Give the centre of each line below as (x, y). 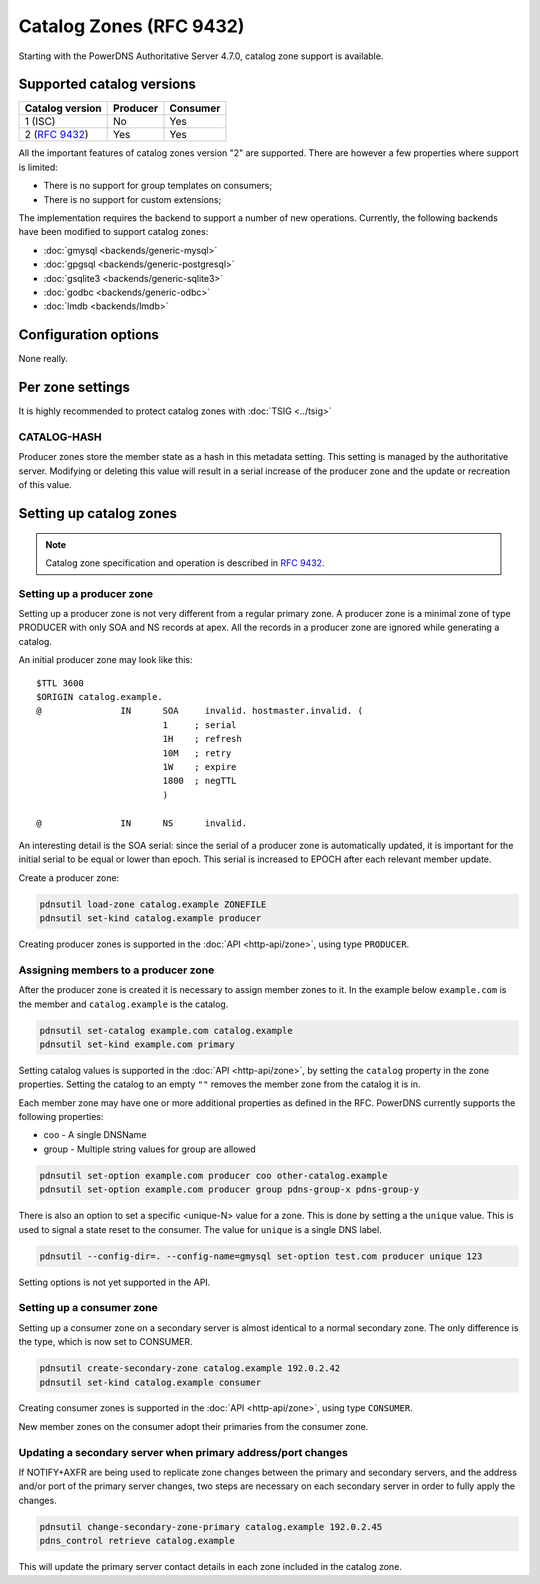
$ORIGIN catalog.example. (100, 696)
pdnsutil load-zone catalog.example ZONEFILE (153, 904)
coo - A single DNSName (95, 1135)
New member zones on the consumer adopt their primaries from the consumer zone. (193, 1426)
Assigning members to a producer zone (116, 970)
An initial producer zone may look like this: (106, 660)
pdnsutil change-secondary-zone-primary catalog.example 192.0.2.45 (211, 1526)
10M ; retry (197, 753)
